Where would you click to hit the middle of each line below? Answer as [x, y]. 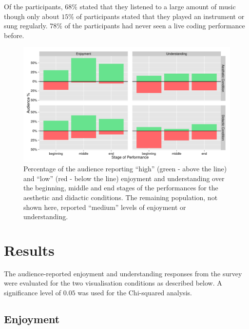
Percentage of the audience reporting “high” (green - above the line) [125, 169]
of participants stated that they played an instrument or [160, 16]
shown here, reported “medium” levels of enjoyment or [105, 207]
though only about [32, 16]
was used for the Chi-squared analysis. [135, 293]
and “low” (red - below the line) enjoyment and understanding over [124, 178]
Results [29, 250]
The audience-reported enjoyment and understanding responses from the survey [123, 273]
